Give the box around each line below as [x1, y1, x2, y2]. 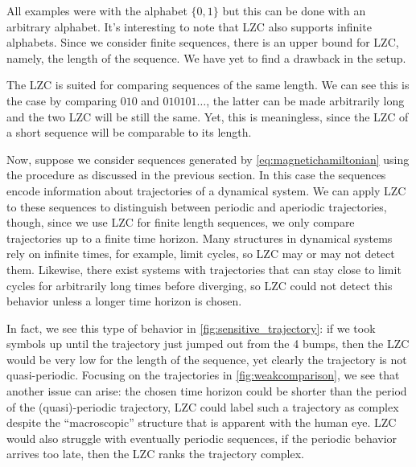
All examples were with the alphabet [6, 2, 187, 18]
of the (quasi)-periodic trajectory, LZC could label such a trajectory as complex [6, 398, 399, 415]
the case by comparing [6, 92, 117, 109]
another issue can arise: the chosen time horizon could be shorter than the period [6, 383, 407, 399]
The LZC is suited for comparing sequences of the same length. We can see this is [6, 76, 410, 93]
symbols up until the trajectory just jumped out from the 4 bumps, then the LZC [6, 335, 410, 352]
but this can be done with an [222, 2, 366, 18]
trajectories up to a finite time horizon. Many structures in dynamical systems [6, 229, 393, 246]
